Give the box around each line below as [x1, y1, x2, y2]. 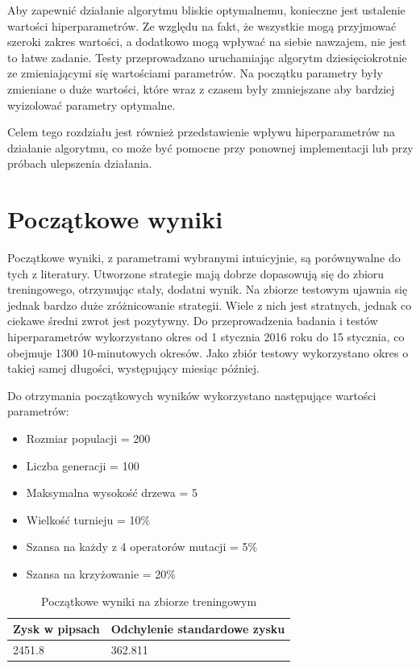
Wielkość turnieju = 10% [26, 511, 151, 528]
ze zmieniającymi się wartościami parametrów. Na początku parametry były [7, 65, 383, 81]
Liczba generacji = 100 [26, 457, 139, 474]
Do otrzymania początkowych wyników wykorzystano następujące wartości [7, 386, 376, 403]
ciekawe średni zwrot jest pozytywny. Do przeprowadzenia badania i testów [7, 312, 378, 329]
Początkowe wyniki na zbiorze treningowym [41, 592, 257, 609]
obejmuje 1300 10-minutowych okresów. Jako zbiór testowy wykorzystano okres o [7, 344, 409, 361]
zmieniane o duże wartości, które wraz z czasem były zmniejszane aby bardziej [7, 80, 395, 97]
